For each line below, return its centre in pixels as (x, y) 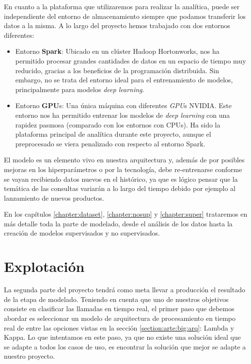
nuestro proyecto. (30, 356)
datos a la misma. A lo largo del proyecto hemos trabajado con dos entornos (117, 25)
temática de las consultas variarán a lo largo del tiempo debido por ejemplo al (120, 188)
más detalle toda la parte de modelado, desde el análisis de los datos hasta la (118, 223)
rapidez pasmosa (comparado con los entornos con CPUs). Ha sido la (118, 124)
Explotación (44, 266)
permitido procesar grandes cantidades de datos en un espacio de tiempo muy (131, 60)
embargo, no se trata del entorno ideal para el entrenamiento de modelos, (124, 80)
